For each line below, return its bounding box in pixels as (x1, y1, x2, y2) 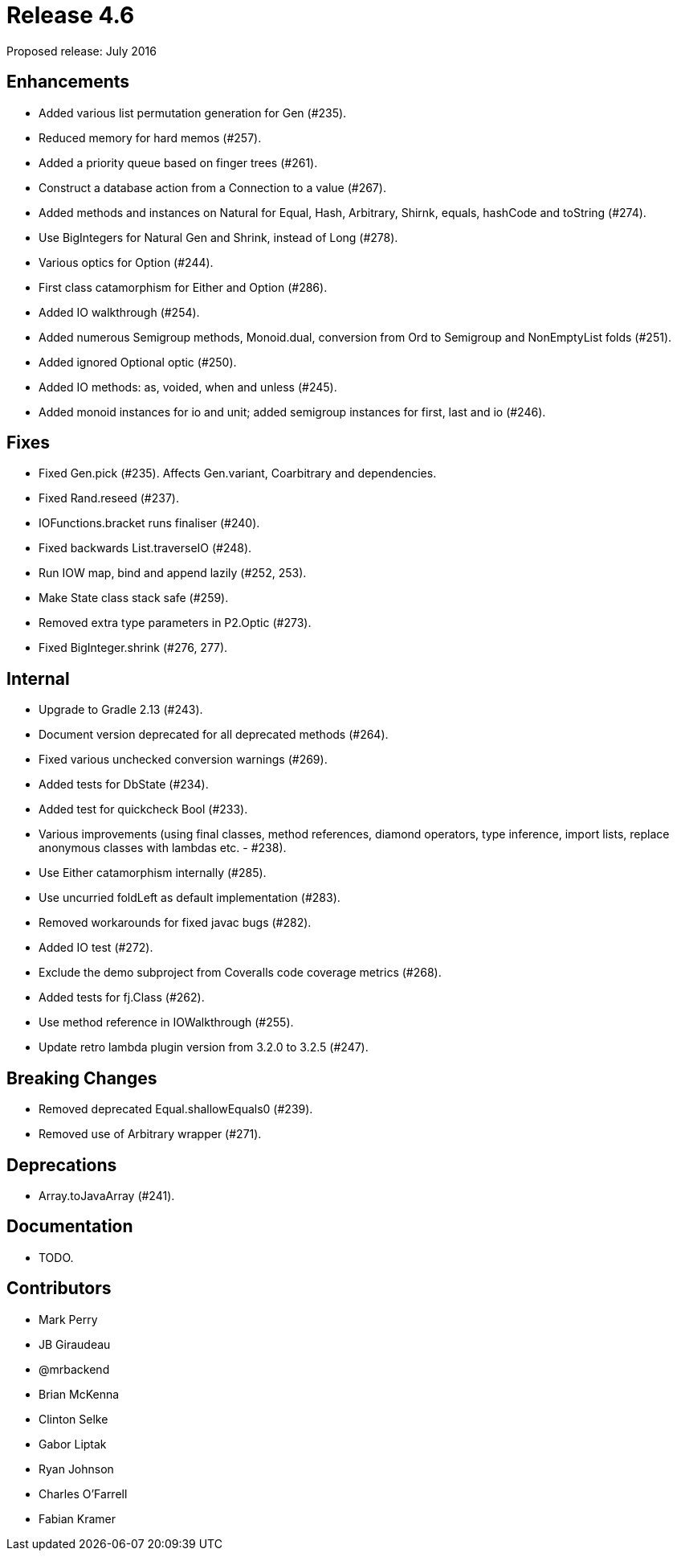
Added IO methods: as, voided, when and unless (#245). (39, 379, 337, 394)
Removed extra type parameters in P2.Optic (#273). (39, 616, 312, 630)
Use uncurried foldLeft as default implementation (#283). (39, 891, 341, 905)
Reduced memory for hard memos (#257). (39, 130, 262, 145)
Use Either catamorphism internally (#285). (39, 866, 267, 880)
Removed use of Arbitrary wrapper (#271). (39, 1127, 262, 1141)
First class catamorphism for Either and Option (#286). (39, 280, 328, 294)
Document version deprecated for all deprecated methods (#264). (39, 727, 389, 742)
